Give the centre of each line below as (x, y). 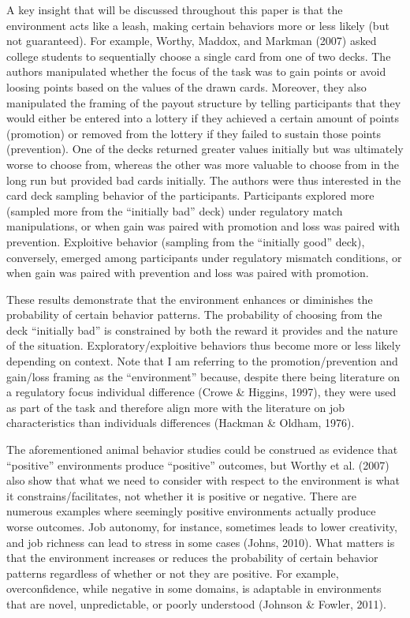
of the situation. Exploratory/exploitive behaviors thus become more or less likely (204, 345)
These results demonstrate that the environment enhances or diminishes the (190, 299)
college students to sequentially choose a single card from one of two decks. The (199, 56)
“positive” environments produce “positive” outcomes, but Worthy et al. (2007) (198, 464)
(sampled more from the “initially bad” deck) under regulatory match (175, 210)
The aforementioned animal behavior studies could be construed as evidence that (202, 449)
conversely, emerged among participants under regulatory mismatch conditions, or (204, 257)
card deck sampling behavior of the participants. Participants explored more (190, 195)
